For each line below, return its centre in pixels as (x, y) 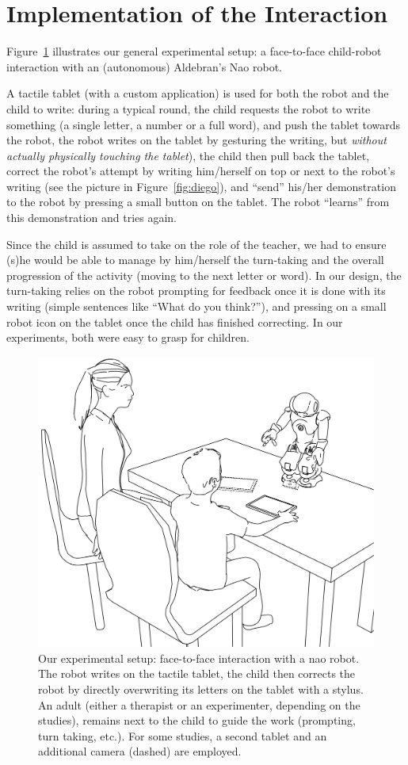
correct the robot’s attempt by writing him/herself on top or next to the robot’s (201, 171)
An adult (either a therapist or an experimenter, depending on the (199, 704)
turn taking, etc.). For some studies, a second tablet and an (183, 735)
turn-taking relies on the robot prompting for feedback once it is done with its (196, 291)
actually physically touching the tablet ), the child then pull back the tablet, (188, 155)
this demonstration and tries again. (92, 218)
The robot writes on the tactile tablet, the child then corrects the (197, 673)
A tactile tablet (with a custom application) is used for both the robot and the (198, 93)
